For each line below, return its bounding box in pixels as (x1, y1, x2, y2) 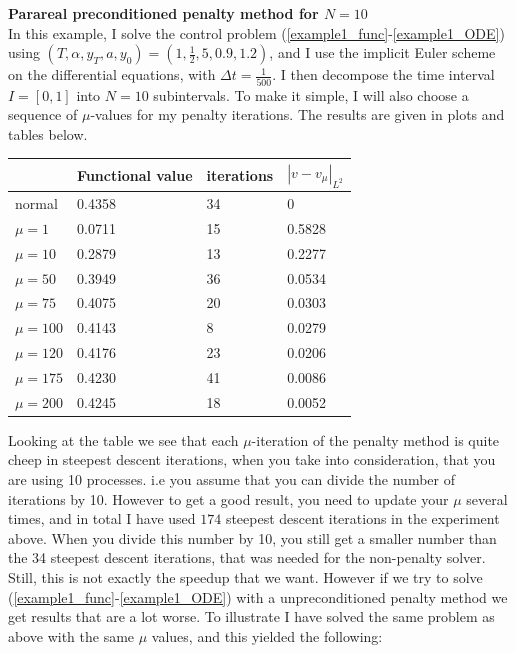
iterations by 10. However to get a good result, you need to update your (8, 488, 449, 509)
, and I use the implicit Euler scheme (269, 42, 496, 63)
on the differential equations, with (8, 64, 216, 85)
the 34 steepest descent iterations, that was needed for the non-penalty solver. (8, 547, 486, 568)
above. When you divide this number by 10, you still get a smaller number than (8, 527, 497, 548)
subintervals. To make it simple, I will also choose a (153, 84, 469, 105)
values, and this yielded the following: (151, 625, 383, 646)
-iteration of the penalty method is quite (251, 429, 500, 450)
